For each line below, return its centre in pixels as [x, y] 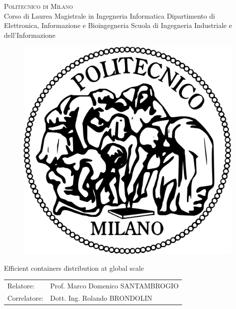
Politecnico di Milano [39, 6]
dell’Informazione [30, 35]
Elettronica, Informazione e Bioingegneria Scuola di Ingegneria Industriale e [118, 25]
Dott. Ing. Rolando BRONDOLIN [101, 297]
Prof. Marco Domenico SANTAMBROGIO [115, 286]
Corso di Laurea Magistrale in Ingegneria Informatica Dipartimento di [110, 15]
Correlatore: [26, 297]
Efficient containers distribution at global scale [74, 268]
